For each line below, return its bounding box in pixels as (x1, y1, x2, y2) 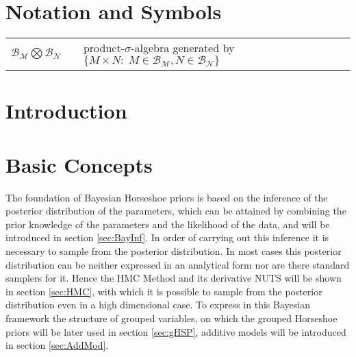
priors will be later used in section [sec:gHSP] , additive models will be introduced (5, 324, 346, 338)
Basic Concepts (5, 150, 153, 178)
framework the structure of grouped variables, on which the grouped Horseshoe (5, 310, 338, 325)
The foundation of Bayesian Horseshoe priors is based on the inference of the (5, 190, 328, 204)
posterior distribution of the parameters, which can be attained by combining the (5, 204, 346, 218)
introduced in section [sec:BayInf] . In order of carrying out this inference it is (5, 230, 329, 245)
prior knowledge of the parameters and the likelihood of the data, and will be (5, 217, 330, 231)
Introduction (5, 97, 127, 125)
